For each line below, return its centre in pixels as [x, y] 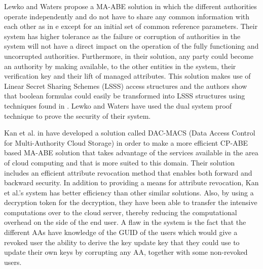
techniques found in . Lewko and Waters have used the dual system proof [118, 105]
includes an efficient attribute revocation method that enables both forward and [128, 172]
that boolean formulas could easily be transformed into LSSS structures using [125, 96]
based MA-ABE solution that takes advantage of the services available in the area [131, 153]
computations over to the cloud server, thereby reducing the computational [121, 212]
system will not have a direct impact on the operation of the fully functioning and [131, 46]
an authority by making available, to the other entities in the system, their [120, 66]
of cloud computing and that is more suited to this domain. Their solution [120, 162]
